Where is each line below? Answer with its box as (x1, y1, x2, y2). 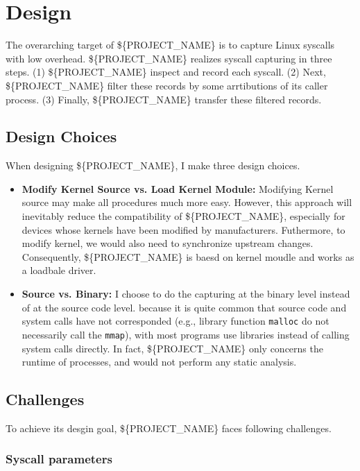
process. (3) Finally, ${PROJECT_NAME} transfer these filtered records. (6, 92, 322, 106)
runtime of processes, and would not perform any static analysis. (22, 354, 297, 369)
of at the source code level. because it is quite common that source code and (22, 300, 347, 314)
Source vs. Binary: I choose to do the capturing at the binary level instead (22, 286, 350, 301)
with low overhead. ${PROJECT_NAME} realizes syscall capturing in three (6, 51, 332, 65)
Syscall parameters (6, 450, 112, 468)
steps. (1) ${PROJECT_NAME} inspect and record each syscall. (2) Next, (6, 65, 326, 79)
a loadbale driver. (22, 263, 96, 277)
